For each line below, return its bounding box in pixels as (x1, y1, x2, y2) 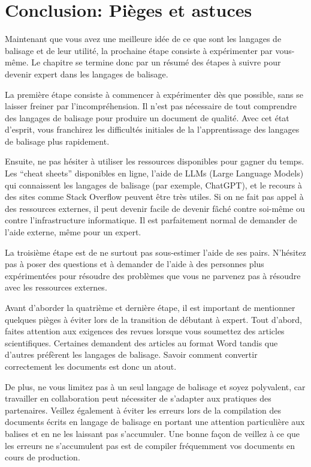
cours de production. (5, 451, 80, 463)
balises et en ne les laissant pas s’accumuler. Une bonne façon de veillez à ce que (5, 427, 300, 439)
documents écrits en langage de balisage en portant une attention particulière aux (5, 415, 305, 428)
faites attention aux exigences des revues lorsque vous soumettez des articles (5, 325, 285, 337)
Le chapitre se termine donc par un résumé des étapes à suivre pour (31, 56, 281, 68)
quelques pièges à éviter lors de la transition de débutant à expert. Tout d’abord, (5, 313, 302, 325)
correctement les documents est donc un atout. (5, 360, 177, 372)
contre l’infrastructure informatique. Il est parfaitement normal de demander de (5, 214, 297, 226)
